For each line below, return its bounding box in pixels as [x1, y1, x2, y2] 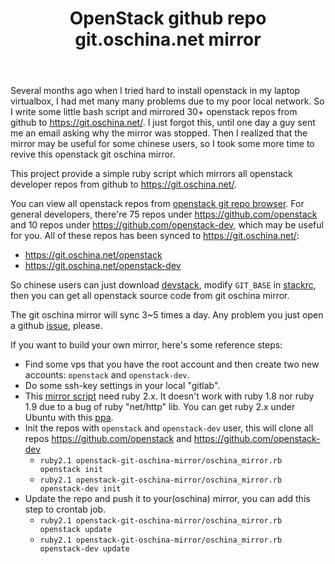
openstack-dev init [39, 484, 122, 494]
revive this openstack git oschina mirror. [10, 148, 176, 161]
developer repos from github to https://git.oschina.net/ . [10, 178, 237, 191]
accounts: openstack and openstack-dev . [24, 369, 190, 381]
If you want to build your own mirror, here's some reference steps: [10, 339, 283, 351]
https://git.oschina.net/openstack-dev [24, 260, 182, 272]
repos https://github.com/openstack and [24, 433, 192, 445]
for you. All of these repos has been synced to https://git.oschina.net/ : [10, 230, 300, 242]
